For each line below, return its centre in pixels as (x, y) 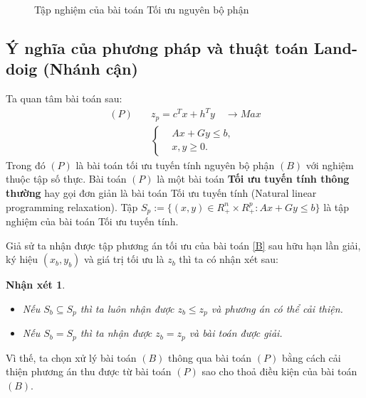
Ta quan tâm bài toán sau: (64, 98)
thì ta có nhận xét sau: (229, 259)
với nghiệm (330, 165)
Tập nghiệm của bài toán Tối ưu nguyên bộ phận (142, 9)
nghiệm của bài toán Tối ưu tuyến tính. (92, 221)
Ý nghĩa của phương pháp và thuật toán (157, 47)
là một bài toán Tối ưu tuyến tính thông (253, 179)
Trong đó (26, 165)
